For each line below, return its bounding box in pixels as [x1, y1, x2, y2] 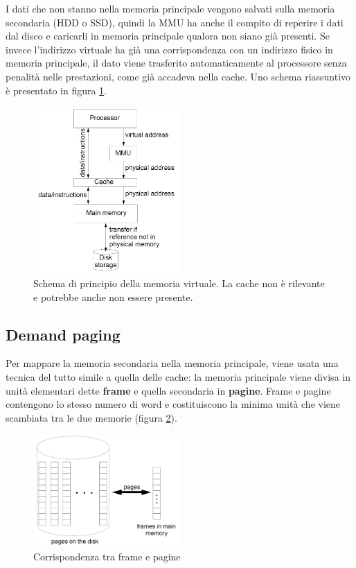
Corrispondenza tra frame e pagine [33, 549, 181, 564]
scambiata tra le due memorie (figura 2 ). [6, 410, 177, 424]
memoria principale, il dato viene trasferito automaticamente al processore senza [6, 55, 347, 70]
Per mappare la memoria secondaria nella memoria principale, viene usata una [6, 356, 339, 370]
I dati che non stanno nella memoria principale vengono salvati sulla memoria [6, 1, 335, 15]
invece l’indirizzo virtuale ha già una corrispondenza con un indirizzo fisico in [6, 42, 333, 56]
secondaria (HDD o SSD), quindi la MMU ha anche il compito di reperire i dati [6, 15, 344, 29]
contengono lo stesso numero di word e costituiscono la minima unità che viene [6, 397, 341, 411]
